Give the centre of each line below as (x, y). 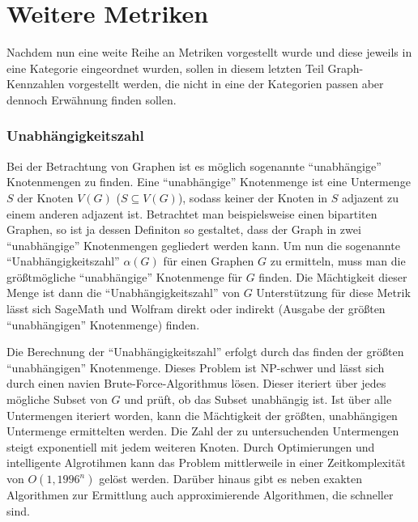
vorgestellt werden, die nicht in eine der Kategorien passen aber (226, 84)
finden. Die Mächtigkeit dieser (333, 276)
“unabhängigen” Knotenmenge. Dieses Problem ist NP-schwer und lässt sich (196, 367)
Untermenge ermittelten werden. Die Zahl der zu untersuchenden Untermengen (203, 431)
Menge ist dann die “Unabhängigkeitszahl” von (123, 293)
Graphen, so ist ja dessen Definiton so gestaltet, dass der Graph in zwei (184, 229)
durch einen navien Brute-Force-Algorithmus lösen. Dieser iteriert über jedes (196, 383)
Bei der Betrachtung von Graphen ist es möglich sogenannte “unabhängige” (194, 166)
